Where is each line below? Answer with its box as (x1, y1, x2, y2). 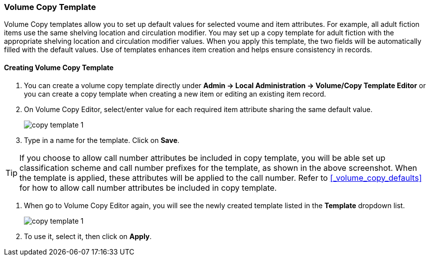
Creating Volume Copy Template (4, 63, 114, 72)
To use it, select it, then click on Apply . (24, 232, 152, 241)
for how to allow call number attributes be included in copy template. (19, 182, 277, 193)
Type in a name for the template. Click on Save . (24, 135, 180, 144)
